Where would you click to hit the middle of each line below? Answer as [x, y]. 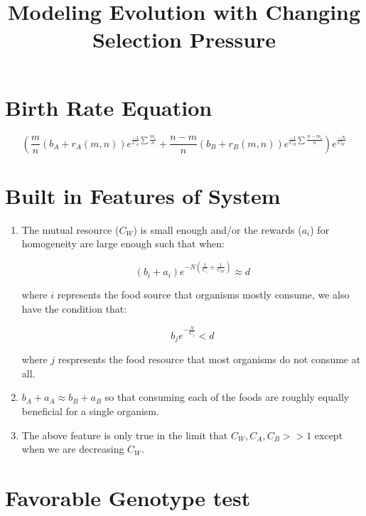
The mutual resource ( [70, 229]
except [329, 435]
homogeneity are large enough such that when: [123, 243]
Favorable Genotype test [128, 498]
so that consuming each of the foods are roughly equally [227, 397]
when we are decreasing [73, 449]
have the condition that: [74, 308]
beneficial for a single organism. [90, 411]
